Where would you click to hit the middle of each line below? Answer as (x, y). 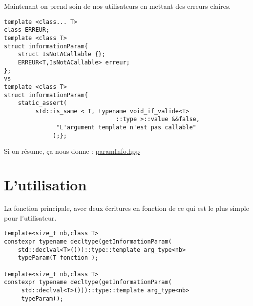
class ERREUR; (27, 30)
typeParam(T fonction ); (58, 258)
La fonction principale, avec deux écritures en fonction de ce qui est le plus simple (126, 208)
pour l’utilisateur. (30, 217)
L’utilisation (45, 185)
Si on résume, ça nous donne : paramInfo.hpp (72, 151)
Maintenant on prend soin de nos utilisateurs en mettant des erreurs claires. (117, 6)
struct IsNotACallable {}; (62, 54)
